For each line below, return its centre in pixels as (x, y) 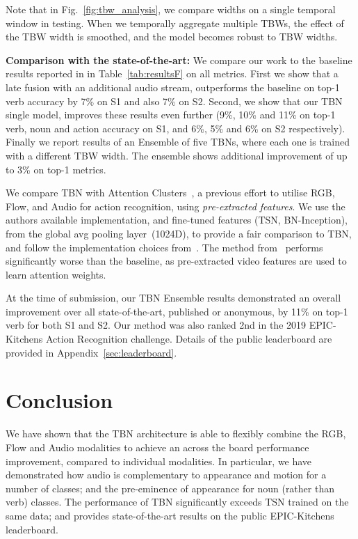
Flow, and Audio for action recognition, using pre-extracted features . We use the (176, 206)
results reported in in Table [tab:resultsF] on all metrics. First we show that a (172, 73)
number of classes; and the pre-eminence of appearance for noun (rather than (170, 488)
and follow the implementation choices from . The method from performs (164, 247)
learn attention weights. (56, 274)
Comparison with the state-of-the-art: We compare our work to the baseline (179, 60)
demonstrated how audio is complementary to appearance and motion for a (166, 475)
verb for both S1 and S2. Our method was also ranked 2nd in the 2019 (156, 325)
